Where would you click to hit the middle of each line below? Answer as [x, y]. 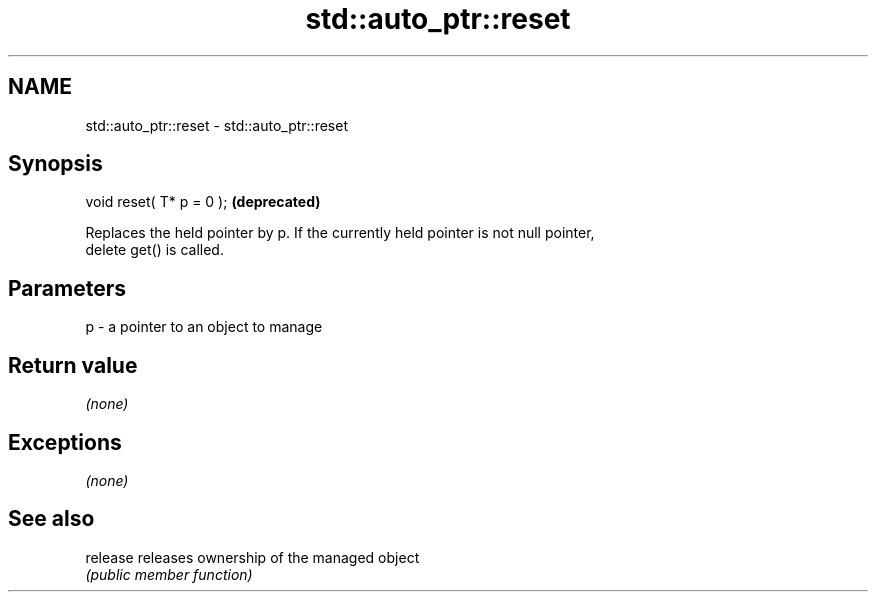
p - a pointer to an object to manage [204, 327]
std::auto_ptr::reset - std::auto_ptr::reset [216, 125]
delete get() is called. [154, 250]
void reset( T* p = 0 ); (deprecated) [203, 202]
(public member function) [169, 574]
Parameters [67, 288]
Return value [73, 365]
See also [51, 519]
